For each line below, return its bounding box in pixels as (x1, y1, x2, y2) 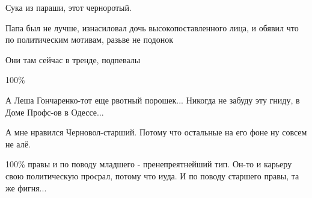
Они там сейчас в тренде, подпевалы (5, 53, 141, 66)
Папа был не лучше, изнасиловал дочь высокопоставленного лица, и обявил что (5, 21, 299, 34)
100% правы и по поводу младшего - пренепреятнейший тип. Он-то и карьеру (5, 158, 292, 170)
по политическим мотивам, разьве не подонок (5, 33, 173, 46)
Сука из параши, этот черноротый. (5, 1, 132, 13)
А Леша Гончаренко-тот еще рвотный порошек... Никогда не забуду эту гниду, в (5, 93, 300, 106)
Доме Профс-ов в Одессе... (5, 105, 104, 118)
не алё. (5, 137, 31, 150)
